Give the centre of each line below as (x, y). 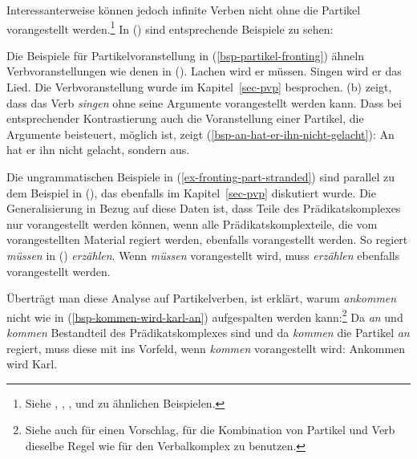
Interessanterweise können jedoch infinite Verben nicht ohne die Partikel (184, 10)
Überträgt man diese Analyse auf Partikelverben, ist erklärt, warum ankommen (202, 298)
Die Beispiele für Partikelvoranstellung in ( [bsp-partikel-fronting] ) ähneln (185, 55)
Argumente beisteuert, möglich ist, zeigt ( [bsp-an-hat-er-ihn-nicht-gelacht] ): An (200, 134)
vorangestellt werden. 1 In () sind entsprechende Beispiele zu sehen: (170, 27)
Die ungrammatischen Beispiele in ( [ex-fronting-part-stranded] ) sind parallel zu (200, 177)
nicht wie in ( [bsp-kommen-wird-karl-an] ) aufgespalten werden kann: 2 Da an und (205, 315)
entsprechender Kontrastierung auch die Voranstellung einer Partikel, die (185, 118)
